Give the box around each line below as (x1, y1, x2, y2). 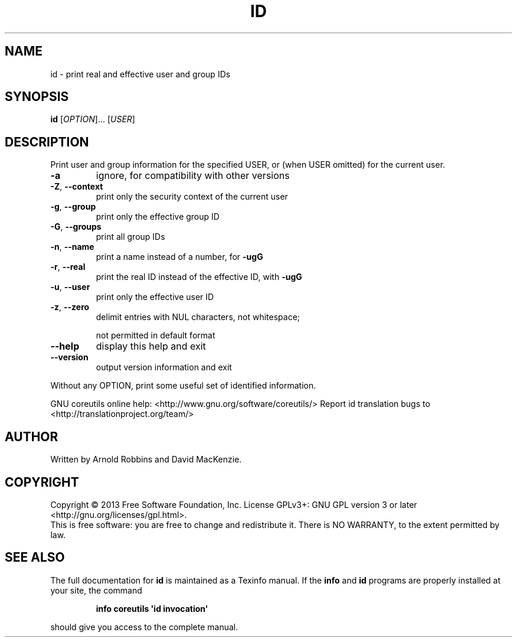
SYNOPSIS (5, 89, 69, 105)
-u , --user (50, 282, 90, 292)
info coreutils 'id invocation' (96, 603, 208, 614)
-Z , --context (50, 181, 103, 192)
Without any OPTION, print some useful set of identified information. (50, 380, 316, 391)
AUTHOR (5, 429, 58, 444)
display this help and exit (96, 340, 206, 353)
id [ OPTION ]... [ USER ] (50, 114, 135, 125)
